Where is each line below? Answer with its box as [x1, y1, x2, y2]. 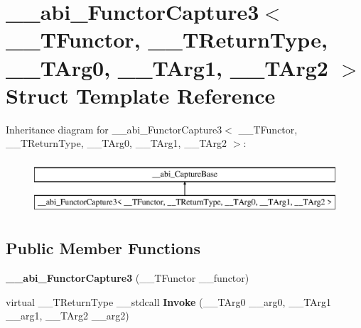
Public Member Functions [6, 237, 200, 259]
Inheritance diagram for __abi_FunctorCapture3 [6, 121, 222, 136]
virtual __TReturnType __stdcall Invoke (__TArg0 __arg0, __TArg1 [6, 294, 332, 309]
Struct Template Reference [6, 80, 276, 109]
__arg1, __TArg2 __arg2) [6, 308, 129, 323]
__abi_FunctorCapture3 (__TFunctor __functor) [6, 270, 249, 285]
